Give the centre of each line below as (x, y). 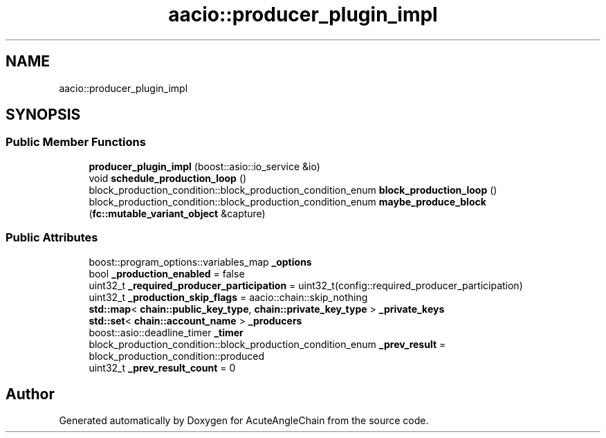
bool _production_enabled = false (167, 273)
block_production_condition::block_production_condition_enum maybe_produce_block (287, 201)
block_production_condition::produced (177, 356)
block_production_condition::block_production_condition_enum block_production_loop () (293, 190)
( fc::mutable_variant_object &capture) (177, 213)
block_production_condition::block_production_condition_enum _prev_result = (267, 344)
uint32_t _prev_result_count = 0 (162, 367)
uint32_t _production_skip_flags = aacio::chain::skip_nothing (228, 297)
